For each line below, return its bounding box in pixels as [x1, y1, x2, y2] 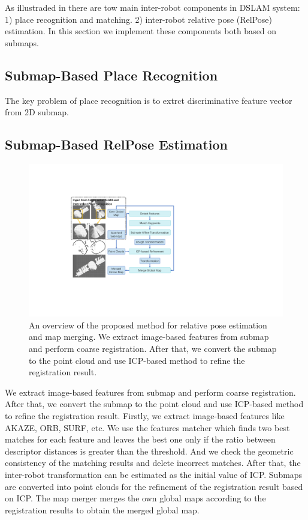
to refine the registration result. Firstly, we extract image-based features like [5, 409, 285, 422]
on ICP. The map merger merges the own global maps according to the [5, 492, 266, 504]
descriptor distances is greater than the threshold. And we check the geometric [5, 444, 294, 457]
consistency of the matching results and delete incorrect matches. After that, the [5, 456, 301, 469]
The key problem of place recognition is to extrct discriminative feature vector [5, 94, 292, 106]
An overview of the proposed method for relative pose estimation [29, 318, 267, 331]
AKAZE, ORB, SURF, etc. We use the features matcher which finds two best [5, 421, 290, 434]
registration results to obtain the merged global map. [5, 503, 200, 516]
